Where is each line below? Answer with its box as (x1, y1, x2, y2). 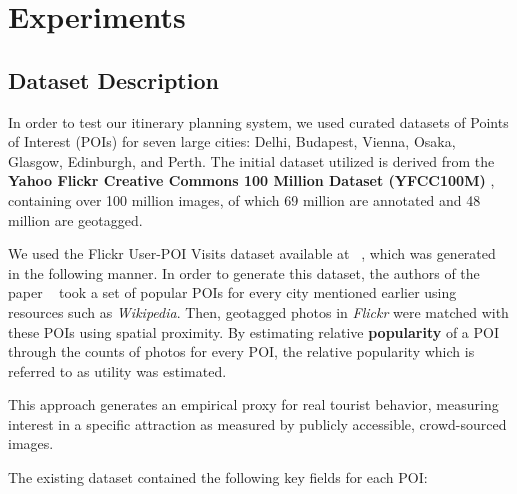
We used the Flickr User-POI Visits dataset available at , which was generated (8, 243, 496, 264)
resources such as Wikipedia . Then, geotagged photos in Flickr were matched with (8, 301, 509, 322)
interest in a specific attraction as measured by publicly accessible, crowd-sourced (8, 413, 507, 434)
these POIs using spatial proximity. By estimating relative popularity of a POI (8, 321, 499, 342)
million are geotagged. (8, 209, 143, 230)
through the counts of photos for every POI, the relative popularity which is (8, 341, 475, 362)
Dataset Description (8, 64, 219, 95)
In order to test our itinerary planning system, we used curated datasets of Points (8, 111, 509, 132)
